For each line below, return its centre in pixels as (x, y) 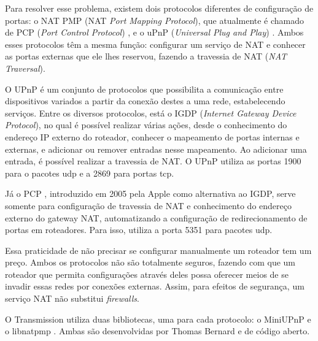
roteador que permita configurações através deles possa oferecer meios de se (147, 274)
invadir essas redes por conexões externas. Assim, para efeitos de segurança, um (155, 286)
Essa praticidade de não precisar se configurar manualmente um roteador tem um (158, 250)
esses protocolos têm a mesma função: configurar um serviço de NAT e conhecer (155, 44)
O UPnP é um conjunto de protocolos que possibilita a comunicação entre (144, 89)
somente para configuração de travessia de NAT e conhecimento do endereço (148, 205)
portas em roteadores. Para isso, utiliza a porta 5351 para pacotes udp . (139, 230)
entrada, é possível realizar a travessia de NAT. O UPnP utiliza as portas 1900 (153, 161)
